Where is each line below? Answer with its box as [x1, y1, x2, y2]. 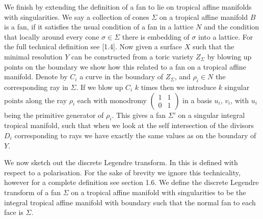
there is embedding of [122, 31, 190, 42]
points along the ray [4, 95, 67, 105]
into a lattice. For [198, 31, 253, 42]
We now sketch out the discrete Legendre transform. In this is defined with [4, 157, 238, 168]
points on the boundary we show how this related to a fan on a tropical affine [4, 61, 246, 72]
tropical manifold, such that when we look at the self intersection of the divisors [4, 120, 254, 131]
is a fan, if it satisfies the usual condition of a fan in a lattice [4, 21, 194, 32]
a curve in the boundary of [80, 71, 164, 82]
